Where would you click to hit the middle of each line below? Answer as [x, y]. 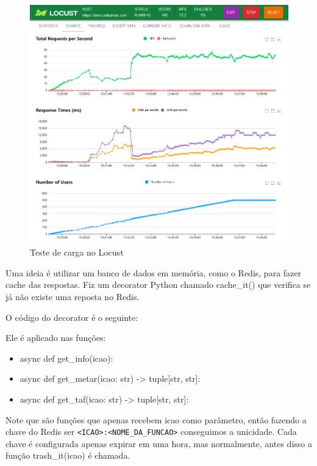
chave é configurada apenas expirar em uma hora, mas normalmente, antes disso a [159, 443]
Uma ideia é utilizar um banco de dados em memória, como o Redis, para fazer [154, 272]
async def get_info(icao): [66, 358]
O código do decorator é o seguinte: [72, 317]
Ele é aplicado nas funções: [56, 338]
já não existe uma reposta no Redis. [73, 296]
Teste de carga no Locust [77, 252]
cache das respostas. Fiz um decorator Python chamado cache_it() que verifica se [158, 285]
